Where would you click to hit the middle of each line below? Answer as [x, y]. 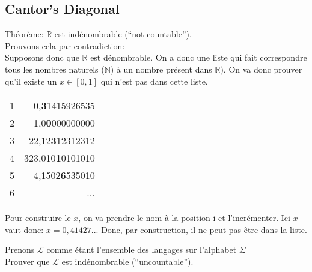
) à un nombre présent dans [161, 69]
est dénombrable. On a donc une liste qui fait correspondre [199, 57]
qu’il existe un [31, 81]
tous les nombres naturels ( [55, 69]
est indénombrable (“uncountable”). [127, 261]
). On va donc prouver [261, 69]
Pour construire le [38, 218]
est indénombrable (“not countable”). [123, 34]
